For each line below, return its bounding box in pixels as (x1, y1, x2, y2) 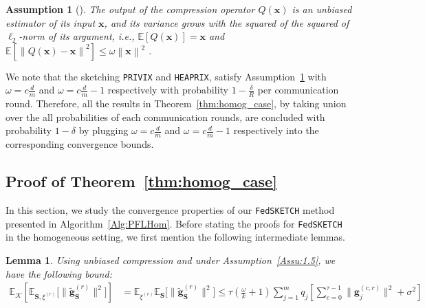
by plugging (78, 123, 129, 137)
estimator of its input (6, 15, 96, 30)
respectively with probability (107, 82, 228, 97)
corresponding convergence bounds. (6, 137, 154, 151)
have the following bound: (6, 266, 112, 280)
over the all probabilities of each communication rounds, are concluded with (6, 109, 325, 124)
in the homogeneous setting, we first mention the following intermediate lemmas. (6, 230, 345, 244)
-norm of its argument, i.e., (19, 29, 135, 43)
